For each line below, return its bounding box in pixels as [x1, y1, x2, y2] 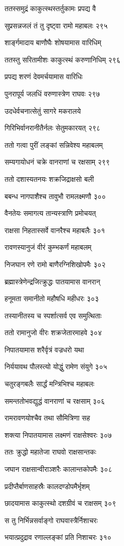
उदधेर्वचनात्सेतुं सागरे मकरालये [5, 105, 81, 116]
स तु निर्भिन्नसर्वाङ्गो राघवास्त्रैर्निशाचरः [5, 515, 98, 525]
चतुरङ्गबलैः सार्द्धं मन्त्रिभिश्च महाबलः [5, 378, 95, 389]
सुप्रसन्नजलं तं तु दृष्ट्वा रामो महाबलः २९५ [5, 20, 108, 30]
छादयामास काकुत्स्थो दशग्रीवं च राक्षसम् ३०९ [5, 498, 116, 508]
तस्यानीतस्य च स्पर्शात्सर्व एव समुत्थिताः [5, 310, 102, 320]
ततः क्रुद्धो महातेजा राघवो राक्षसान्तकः [5, 446, 96, 457]
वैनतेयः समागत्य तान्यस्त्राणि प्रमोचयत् [5, 208, 96, 218]
